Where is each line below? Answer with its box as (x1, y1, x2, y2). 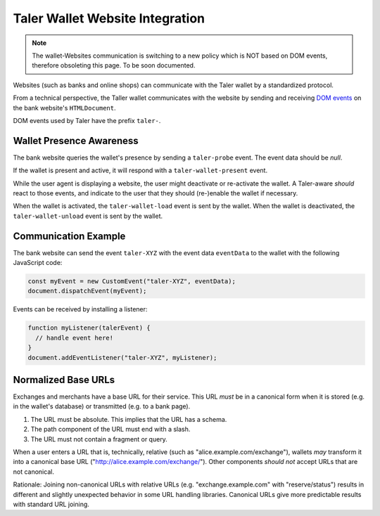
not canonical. (13, 467, 54, 476)
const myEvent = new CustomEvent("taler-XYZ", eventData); (27, 278, 236, 285)
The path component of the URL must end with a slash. (30, 425, 191, 434)
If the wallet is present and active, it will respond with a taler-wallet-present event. (13, 166, 267, 175)
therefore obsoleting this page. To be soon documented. (32, 61, 196, 70)
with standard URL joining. (13, 500, 89, 508)
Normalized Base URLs (13, 373, 115, 386)
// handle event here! (35, 334, 114, 342)
